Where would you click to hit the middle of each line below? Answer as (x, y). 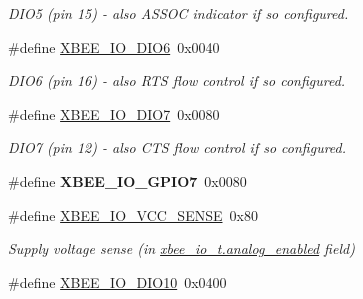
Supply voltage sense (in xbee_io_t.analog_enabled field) (181, 248)
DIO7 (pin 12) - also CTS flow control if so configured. (177, 147)
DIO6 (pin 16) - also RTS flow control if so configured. (177, 80)
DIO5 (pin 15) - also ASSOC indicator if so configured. (178, 13)
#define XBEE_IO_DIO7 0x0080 (114, 113)
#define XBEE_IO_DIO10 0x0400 (117, 281)
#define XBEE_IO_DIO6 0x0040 (114, 46)
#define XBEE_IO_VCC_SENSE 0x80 (133, 214)
